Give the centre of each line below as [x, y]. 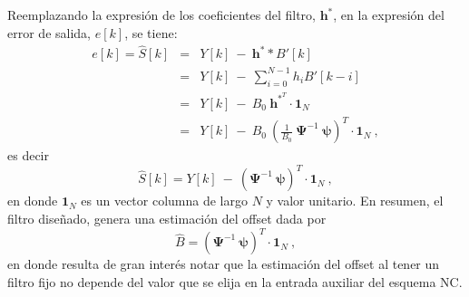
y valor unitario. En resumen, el [355, 201]
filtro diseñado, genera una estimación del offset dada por [167, 219]
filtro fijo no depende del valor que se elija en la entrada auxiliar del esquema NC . [235, 281]
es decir [28, 155]
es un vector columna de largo [164, 201]
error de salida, [49, 32]
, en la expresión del [389, 14]
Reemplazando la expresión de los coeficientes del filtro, [161, 14]
